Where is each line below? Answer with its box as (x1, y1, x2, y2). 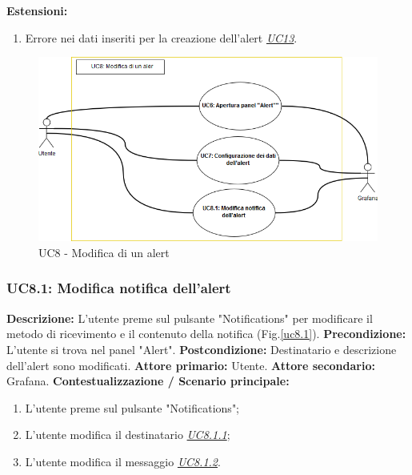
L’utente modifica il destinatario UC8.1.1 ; (25, 426, 230, 443)
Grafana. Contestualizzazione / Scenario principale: (6, 372, 290, 389)
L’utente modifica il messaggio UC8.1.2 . (25, 453, 221, 469)
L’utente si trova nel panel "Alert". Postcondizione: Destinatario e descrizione (6, 340, 397, 357)
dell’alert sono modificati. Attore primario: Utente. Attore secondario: (6, 356, 375, 373)
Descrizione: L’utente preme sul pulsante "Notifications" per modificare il (6, 309, 373, 326)
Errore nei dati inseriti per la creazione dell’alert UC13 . (25, 29, 298, 46)
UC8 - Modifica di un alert (38, 244, 170, 260)
